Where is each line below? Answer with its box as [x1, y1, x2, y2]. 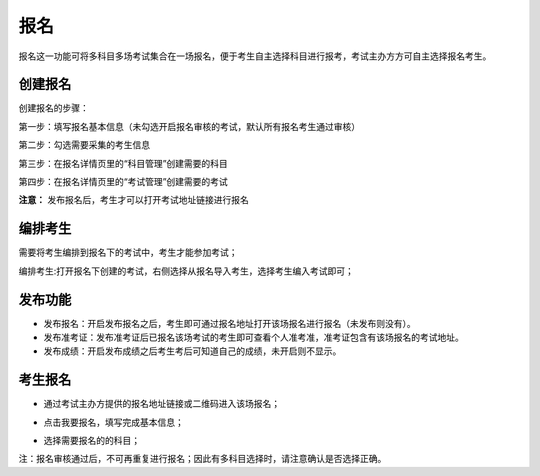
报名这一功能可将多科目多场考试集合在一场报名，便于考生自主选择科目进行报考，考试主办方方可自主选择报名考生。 [18, 50, 492, 62]
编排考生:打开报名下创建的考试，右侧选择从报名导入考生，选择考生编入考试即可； [18, 265, 355, 277]
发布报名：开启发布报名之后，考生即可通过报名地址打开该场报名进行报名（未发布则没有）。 [43, 317, 416, 329]
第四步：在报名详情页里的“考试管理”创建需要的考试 [18, 176, 229, 188]
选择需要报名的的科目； [43, 435, 140, 447]
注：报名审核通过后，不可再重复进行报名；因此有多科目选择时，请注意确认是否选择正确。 [18, 453, 387, 465]
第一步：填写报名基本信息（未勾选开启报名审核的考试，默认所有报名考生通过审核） [18, 120, 360, 132]
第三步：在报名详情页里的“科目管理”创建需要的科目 [18, 157, 229, 169]
